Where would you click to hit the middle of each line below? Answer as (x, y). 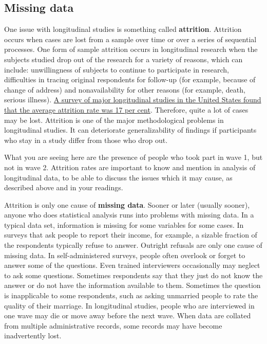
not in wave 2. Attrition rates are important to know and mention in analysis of (130, 167)
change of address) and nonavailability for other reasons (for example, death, (125, 89)
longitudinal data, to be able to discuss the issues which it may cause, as (118, 177)
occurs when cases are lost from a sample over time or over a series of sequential (130, 39)
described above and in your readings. (64, 187)
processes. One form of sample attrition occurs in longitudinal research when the (131, 49)
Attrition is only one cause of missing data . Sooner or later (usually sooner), (127, 204)
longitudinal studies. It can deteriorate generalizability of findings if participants (130, 130)
